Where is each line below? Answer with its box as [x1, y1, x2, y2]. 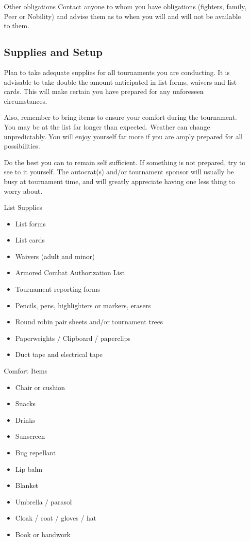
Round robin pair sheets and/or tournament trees [15, 317, 163, 327]
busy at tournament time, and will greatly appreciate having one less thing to [4, 176, 235, 186]
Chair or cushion [15, 382, 65, 392]
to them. [4, 20, 30, 31]
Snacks [15, 398, 36, 409]
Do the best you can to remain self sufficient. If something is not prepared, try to [4, 157, 246, 167]
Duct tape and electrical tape [15, 349, 103, 359]
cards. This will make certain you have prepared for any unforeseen [4, 86, 204, 96]
